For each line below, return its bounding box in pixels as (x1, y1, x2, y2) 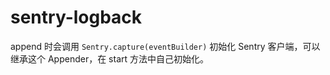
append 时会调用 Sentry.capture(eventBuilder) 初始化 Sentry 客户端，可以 (10, 40, 321, 52)
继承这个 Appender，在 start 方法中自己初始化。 (10, 52, 210, 65)
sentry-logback (10, 6, 143, 29)
